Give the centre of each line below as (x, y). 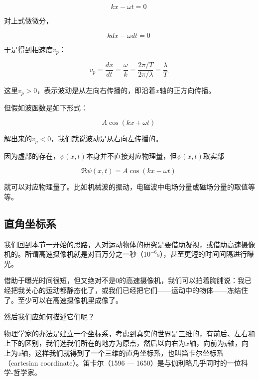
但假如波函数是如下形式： (46, 107)
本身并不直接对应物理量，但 (131, 155)
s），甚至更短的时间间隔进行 (202, 254)
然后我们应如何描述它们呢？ (49, 317)
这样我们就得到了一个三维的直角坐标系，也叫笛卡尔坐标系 (129, 352)
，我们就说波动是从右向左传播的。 (107, 139)
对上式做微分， (28, 20)
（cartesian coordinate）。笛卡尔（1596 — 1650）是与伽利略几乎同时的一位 (123, 362)
